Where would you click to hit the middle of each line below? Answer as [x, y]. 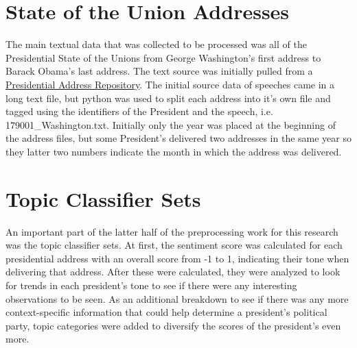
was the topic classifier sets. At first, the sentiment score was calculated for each [174, 245]
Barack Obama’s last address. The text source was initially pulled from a [159, 71]
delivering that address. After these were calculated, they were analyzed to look [173, 272]
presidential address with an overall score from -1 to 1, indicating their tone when [177, 258]
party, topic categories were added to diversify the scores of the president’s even [173, 325]
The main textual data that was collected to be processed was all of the [156, 44]
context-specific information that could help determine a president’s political [166, 312]
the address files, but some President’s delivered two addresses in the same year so [178, 138]
